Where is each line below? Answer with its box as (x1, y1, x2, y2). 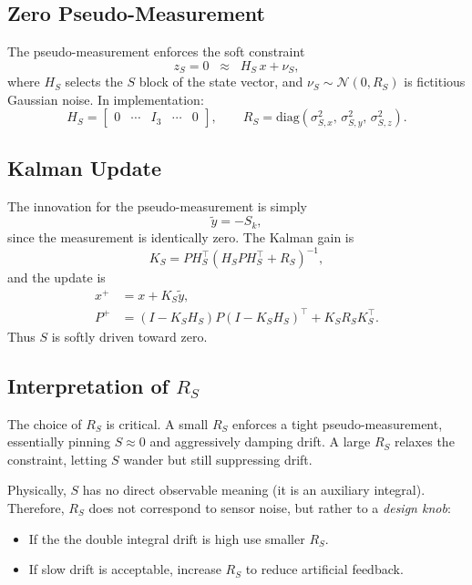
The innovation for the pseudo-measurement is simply (7, 196, 307, 215)
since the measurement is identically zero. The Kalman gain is (7, 227, 354, 246)
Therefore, (7, 498, 65, 517)
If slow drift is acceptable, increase (28, 559, 221, 579)
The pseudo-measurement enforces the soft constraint (7, 42, 305, 61)
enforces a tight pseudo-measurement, (231, 414, 443, 433)
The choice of (7, 414, 82, 433)
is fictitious (404, 72, 466, 91)
